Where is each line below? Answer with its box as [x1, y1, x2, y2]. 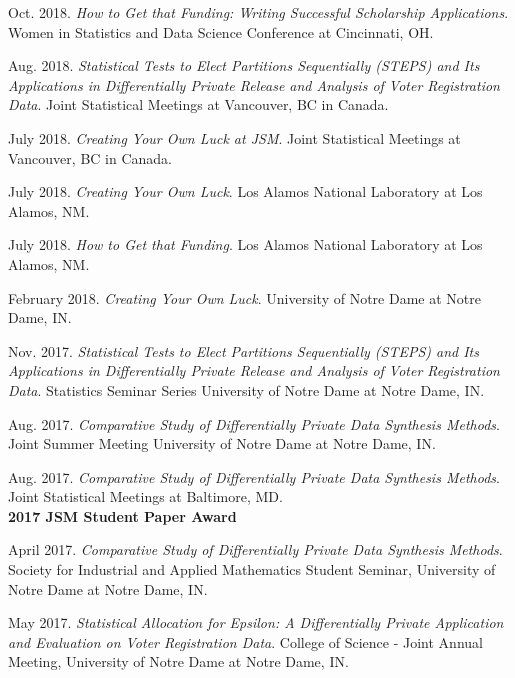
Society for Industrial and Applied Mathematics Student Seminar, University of [8, 559, 496, 580]
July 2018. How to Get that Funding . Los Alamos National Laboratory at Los [8, 234, 483, 255]
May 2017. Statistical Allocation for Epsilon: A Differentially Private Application [8, 612, 504, 633]
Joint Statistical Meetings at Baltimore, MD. [8, 486, 283, 507]
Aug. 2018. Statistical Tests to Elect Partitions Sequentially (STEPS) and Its [8, 55, 480, 76]
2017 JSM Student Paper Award [8, 505, 237, 526]
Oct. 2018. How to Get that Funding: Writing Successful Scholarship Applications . [8, 2, 509, 22]
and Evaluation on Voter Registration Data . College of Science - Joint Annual [8, 631, 483, 652]
